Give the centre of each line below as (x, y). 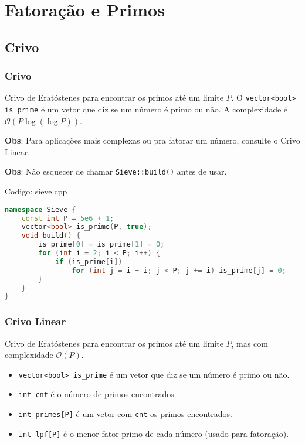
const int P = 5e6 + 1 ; (68, 218)
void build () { (51, 236)
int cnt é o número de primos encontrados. (97, 394)
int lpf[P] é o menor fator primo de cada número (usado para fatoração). (154, 433)
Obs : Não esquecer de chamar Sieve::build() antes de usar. (116, 171)
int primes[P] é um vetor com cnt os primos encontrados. (125, 414)
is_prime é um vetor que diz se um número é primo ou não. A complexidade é (146, 109)
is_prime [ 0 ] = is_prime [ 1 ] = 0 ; (101, 245)
